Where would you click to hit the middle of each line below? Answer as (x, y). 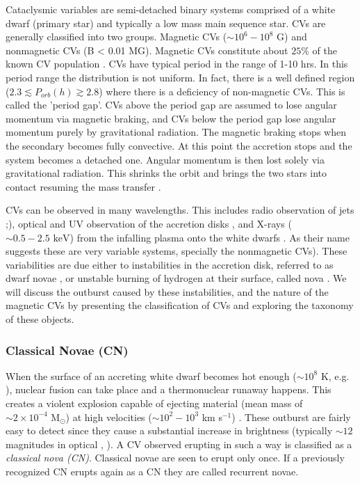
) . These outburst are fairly (291, 417)
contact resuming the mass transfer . (83, 186)
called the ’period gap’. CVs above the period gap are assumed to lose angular (171, 105)
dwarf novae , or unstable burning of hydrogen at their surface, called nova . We (176, 278)
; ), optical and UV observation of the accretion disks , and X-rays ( (149, 223)
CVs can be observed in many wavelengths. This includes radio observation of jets (180, 210)
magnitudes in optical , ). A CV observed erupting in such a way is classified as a (179, 444)
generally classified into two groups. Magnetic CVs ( (116, 37)
